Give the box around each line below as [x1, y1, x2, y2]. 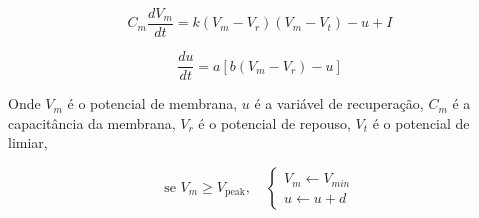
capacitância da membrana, [8, 112, 176, 133]
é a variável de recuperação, [254, 93, 424, 114]
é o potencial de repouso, [198, 112, 351, 133]
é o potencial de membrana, [67, 93, 238, 114]
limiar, [8, 132, 48, 153]
